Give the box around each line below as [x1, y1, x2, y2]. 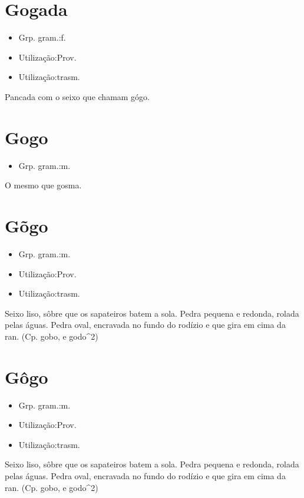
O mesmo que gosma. [5, 179, 82, 191]
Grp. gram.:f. [18, 31, 66, 44]
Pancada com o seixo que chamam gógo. [5, 90, 150, 102]
